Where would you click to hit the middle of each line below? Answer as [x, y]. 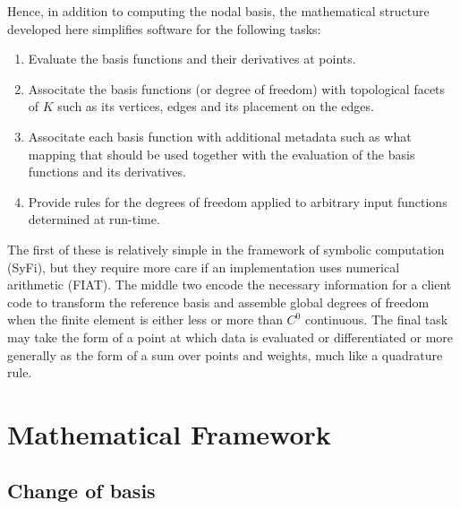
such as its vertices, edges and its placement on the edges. [216, 106]
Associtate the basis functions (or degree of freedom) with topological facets [237, 88]
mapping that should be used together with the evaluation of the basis [221, 154]
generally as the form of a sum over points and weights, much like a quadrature [225, 354]
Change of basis [81, 491]
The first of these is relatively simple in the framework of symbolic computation [226, 249]
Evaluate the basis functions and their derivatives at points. [192, 59]
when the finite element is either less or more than [145, 319]
